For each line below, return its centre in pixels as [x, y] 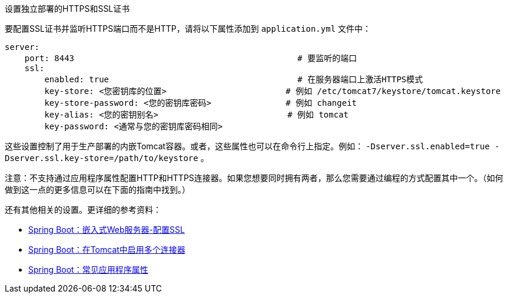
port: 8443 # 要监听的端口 [191, 58]
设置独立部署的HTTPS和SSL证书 [67, 9]
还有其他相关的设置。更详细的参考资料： [83, 210]
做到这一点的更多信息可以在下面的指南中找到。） [97, 190]
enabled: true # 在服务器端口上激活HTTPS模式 [234, 79]
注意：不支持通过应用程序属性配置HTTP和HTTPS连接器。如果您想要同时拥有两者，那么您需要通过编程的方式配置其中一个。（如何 [254, 178]
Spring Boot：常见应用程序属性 [88, 269]
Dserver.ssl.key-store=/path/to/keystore [102, 158]
